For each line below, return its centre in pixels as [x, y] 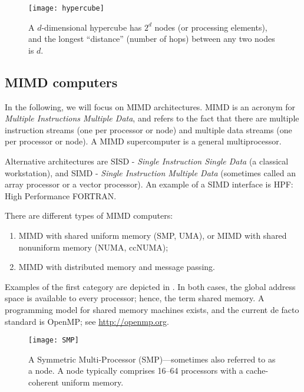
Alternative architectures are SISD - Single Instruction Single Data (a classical [147, 161]
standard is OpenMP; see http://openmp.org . [87, 321]
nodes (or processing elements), [211, 27]
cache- [257, 370]
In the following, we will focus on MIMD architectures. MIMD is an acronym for [150, 106]
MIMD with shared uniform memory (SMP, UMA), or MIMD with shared [153, 235]
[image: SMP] [54, 340]
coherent [44, 382]
